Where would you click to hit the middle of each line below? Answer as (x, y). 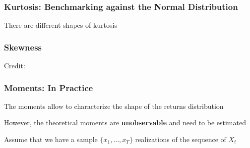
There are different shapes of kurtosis (61, 25)
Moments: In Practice (49, 87)
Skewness (23, 47)
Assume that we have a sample (51, 139)
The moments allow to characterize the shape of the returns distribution (114, 106)
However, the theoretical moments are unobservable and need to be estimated (125, 123)
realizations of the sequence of (181, 139)
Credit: (15, 66)
